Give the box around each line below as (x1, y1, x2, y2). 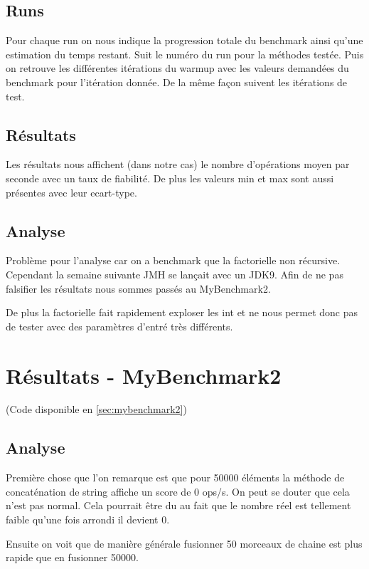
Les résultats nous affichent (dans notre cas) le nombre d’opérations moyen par (6, 157, 350, 172)
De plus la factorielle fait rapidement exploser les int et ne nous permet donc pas (6, 305, 358, 320)
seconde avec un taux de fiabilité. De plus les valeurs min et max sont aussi (6, 170, 334, 185)
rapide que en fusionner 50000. (6, 550, 139, 565)
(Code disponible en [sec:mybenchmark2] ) (6, 402, 187, 417)
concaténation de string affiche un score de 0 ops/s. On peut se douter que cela (6, 484, 350, 498)
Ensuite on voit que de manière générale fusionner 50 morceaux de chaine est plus (6, 536, 363, 550)
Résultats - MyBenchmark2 (6, 360, 282, 390)
